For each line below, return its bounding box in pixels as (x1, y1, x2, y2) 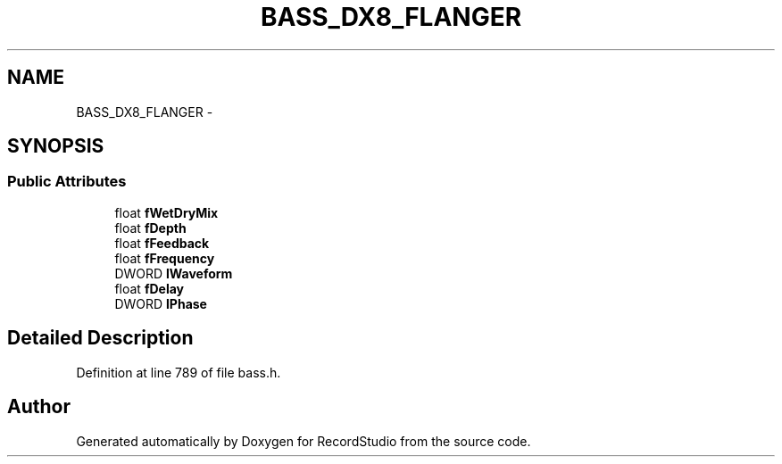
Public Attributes (7, 172, 127, 191)
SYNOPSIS (7, 135, 104, 158)
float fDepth (114, 220, 187, 236)
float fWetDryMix (114, 204, 219, 220)
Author (7, 395, 71, 418)
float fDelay (114, 280, 185, 296)
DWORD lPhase (114, 295, 207, 311)
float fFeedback (114, 235, 210, 251)
